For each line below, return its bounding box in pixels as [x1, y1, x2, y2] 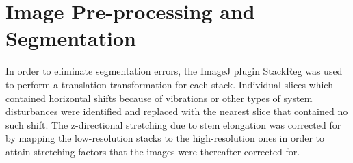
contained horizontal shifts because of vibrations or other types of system [5, 90, 313, 105]
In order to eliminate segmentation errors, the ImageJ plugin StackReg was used [5, 64, 343, 78]
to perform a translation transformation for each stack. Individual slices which [5, 77, 333, 91]
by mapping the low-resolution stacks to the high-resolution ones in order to [5, 131, 325, 145]
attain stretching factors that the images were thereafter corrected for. [5, 144, 300, 158]
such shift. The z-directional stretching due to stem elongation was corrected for [5, 117, 341, 131]
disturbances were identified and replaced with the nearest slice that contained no [5, 104, 348, 118]
